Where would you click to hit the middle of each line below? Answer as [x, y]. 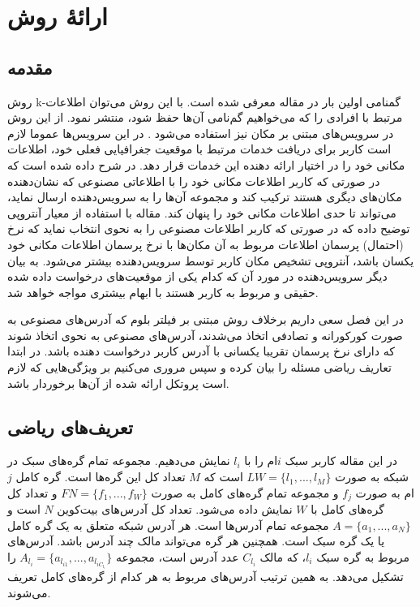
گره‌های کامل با [347, 509]
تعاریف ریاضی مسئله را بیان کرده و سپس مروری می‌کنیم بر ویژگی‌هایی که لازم [199, 367]
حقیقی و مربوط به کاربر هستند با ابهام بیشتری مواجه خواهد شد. [163, 292]
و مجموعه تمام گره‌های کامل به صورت [245, 492]
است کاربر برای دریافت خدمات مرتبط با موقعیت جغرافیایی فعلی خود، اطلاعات [199, 149]
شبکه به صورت [372, 477]
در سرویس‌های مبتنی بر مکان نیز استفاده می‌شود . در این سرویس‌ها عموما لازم [201, 133]
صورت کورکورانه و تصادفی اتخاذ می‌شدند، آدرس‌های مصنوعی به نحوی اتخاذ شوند [205, 335]
